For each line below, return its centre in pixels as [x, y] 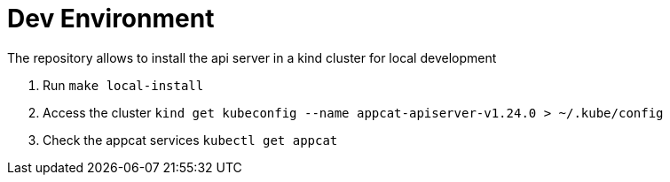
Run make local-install [123, 85]
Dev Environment [111, 19]
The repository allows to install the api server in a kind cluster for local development [252, 57]
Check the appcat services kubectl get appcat [190, 140]
